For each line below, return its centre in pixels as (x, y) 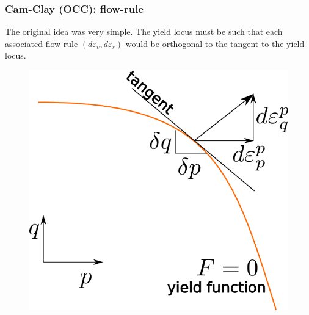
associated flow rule (42, 43)
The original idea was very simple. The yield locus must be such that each (144, 31)
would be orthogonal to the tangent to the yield (215, 43)
